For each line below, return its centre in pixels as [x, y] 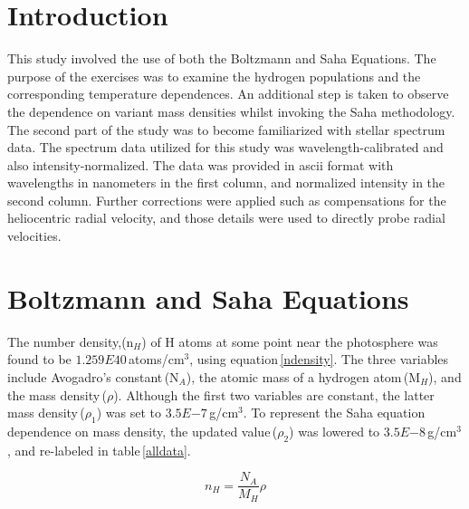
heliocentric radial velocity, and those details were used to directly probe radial [226, 218]
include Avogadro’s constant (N [93, 376]
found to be [39, 359]
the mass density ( [57, 394]
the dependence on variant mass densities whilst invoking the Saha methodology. [231, 111]
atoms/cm [157, 359]
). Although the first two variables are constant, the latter [274, 394]
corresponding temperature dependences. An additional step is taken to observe [228, 94]
